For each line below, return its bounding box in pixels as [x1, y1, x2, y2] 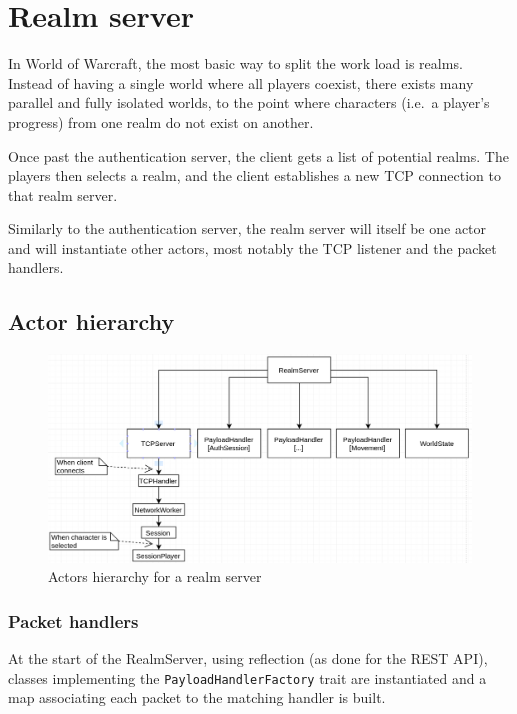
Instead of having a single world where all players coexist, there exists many [8, 72, 474, 93]
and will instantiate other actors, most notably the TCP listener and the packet [8, 237, 497, 258]
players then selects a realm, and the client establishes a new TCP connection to [8, 165, 501, 186]
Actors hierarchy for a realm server [48, 566, 262, 587]
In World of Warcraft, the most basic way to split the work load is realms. [8, 53, 463, 74]
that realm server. [8, 184, 118, 205]
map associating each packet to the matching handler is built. [8, 687, 386, 708]
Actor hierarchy [8, 306, 175, 337]
